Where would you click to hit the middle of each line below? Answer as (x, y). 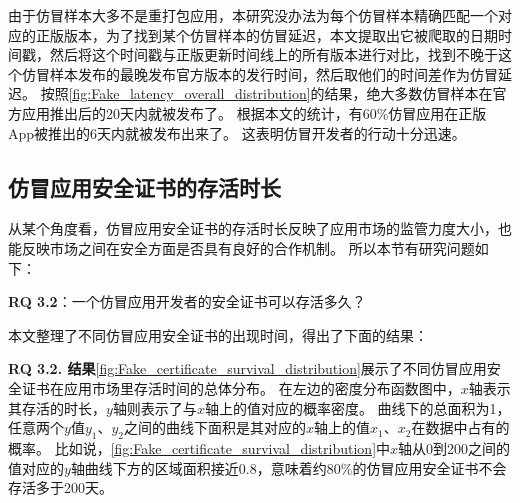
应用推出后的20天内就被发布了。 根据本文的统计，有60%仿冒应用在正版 (254, 112)
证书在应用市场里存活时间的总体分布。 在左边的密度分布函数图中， (241, 387)
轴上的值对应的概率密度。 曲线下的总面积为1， (357, 407)
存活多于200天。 (60, 487)
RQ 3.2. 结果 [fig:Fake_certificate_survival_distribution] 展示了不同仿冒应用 (247, 368)
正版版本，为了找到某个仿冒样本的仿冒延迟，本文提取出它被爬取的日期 (266, 34)
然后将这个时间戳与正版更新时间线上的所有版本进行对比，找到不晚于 (273, 54)
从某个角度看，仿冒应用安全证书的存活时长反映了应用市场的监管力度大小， (253, 228)
